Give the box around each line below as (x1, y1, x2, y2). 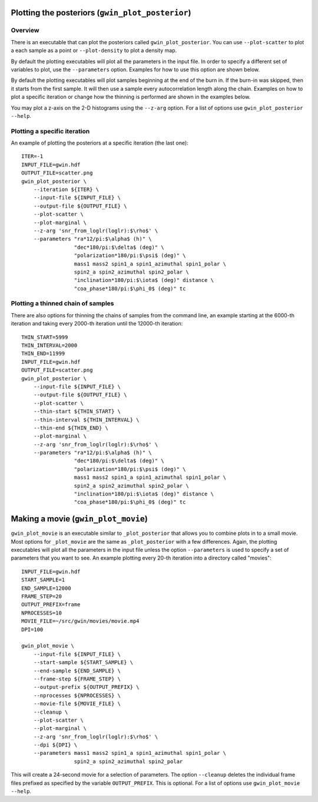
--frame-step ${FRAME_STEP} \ (33, 675, 121, 682)
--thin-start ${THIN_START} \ (33, 408, 121, 415)
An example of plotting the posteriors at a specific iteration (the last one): (11, 139, 188, 147)
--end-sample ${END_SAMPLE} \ (33, 667, 121, 674)
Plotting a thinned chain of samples (11, 300, 114, 308)
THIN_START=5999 (21, 334, 68, 340)
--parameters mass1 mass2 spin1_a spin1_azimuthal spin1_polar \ (33, 750, 227, 757)
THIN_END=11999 (21, 350, 65, 357)
